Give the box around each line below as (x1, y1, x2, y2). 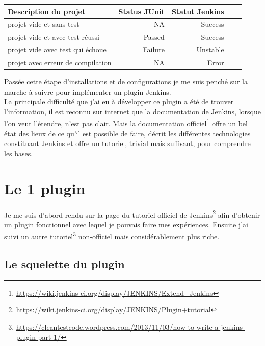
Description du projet (8, 6, 86, 16)
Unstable (196, 44, 224, 55)
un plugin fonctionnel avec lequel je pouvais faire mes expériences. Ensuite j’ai (4, 219, 248, 229)
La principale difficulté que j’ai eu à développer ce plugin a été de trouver (4, 96, 234, 107)
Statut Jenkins (171, 6, 224, 16)
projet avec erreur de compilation (8, 56, 112, 67)
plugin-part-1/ (16, 331, 61, 342)
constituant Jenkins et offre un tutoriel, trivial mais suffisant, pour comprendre (4, 138, 251, 149)
